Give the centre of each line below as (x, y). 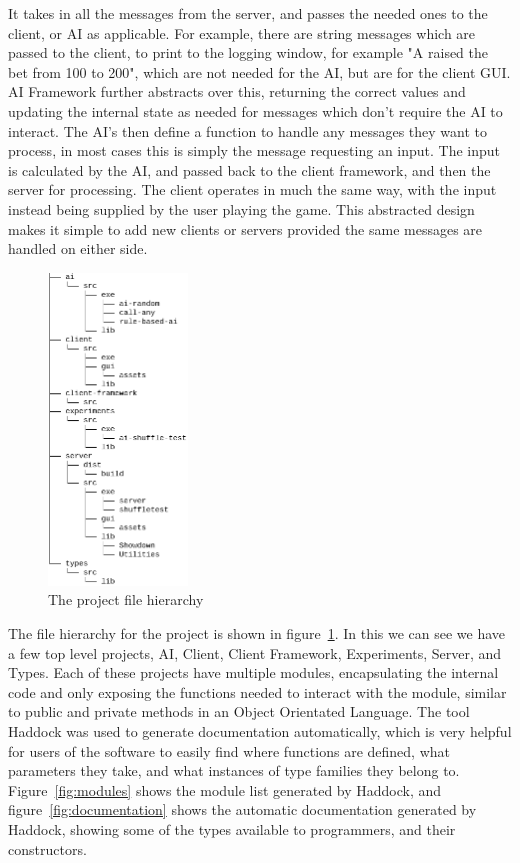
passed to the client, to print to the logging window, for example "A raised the (248, 52)
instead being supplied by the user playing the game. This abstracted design (241, 208)
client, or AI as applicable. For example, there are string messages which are (242, 32)
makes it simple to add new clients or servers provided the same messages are (245, 228)
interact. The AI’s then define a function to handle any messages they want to (248, 130)
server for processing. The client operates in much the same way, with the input (252, 189)
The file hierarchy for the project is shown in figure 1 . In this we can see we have (257, 633)
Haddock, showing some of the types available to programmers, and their (232, 829)
